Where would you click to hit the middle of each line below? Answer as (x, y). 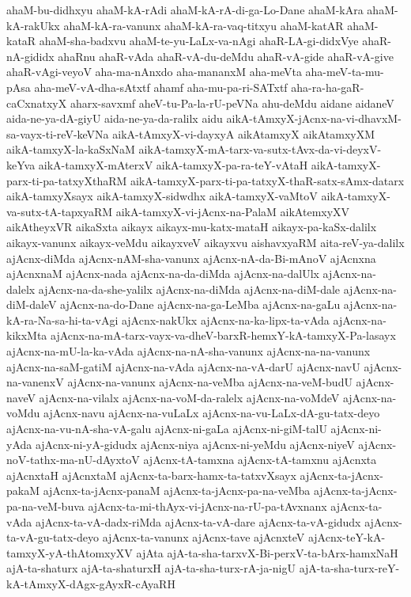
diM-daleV (32, 304)
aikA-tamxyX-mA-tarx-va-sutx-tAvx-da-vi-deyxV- (260, 149)
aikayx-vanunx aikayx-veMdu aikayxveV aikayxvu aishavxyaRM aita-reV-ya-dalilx (205, 242)
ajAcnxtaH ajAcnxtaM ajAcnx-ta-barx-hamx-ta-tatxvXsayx (151, 475)
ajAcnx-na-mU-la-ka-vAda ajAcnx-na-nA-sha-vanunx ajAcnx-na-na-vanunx (189, 351)
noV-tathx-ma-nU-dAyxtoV (73, 460)
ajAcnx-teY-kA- (347, 537)
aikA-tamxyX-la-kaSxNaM (71, 149)
